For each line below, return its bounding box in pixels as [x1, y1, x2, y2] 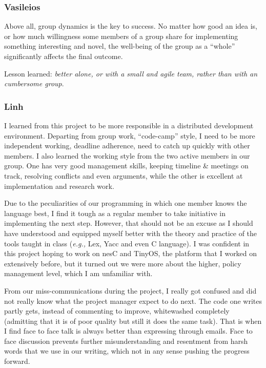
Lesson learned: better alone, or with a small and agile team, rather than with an [4, 68, 258, 79]
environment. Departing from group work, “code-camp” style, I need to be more [4, 130, 255, 141]
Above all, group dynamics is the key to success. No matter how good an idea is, [4, 21, 257, 31]
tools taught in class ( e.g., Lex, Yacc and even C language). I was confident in [4, 238, 250, 248]
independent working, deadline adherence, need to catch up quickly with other [4, 140, 250, 151]
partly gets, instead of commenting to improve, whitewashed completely [4, 305, 230, 316]
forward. [4, 356, 30, 366]
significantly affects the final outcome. [4, 51, 123, 61]
